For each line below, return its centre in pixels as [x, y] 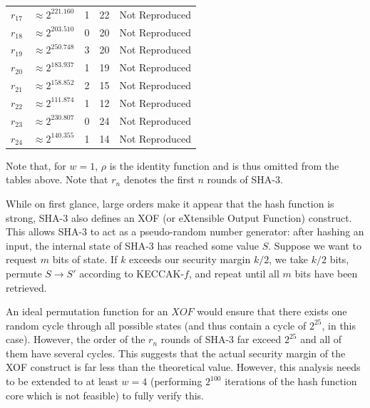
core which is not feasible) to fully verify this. [105, 395]
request [22, 259]
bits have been [326, 273]
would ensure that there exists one [272, 311]
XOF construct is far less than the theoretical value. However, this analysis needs [183, 367]
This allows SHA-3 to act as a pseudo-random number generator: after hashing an [185, 231]
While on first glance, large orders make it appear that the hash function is [170, 203]
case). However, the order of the [76, 339]
